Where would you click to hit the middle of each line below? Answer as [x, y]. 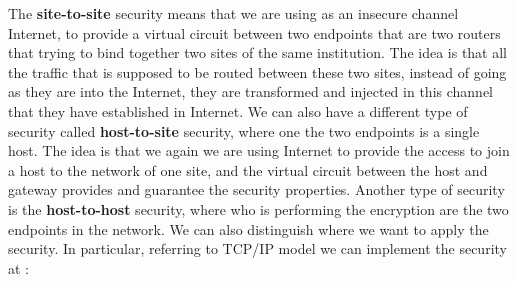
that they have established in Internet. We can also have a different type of [238, 110]
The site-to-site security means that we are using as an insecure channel [233, 13]
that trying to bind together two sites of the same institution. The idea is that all [258, 52]
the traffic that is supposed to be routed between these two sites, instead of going [257, 71]
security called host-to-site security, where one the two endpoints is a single [244, 130]
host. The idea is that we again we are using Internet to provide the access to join [259, 150]
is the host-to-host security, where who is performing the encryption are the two [258, 208]
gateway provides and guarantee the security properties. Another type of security [256, 189]
